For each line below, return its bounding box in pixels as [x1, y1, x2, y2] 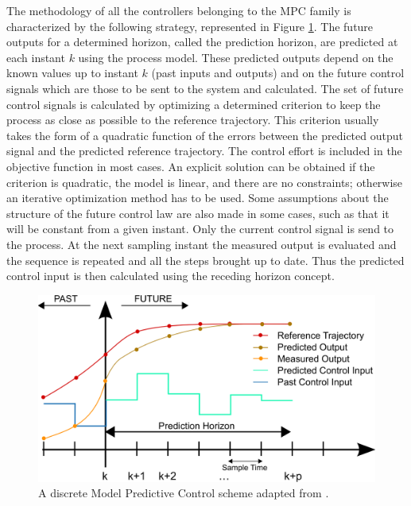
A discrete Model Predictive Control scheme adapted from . [38, 485, 329, 501]
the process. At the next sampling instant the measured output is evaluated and [6, 235, 397, 252]
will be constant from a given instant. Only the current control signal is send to [6, 220, 394, 237]
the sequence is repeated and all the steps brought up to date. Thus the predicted [6, 251, 405, 268]
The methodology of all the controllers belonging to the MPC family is [6, 2, 351, 18]
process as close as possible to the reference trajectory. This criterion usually [6, 111, 379, 128]
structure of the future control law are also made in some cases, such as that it [6, 204, 390, 221]
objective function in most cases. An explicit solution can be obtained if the [6, 158, 375, 174]
